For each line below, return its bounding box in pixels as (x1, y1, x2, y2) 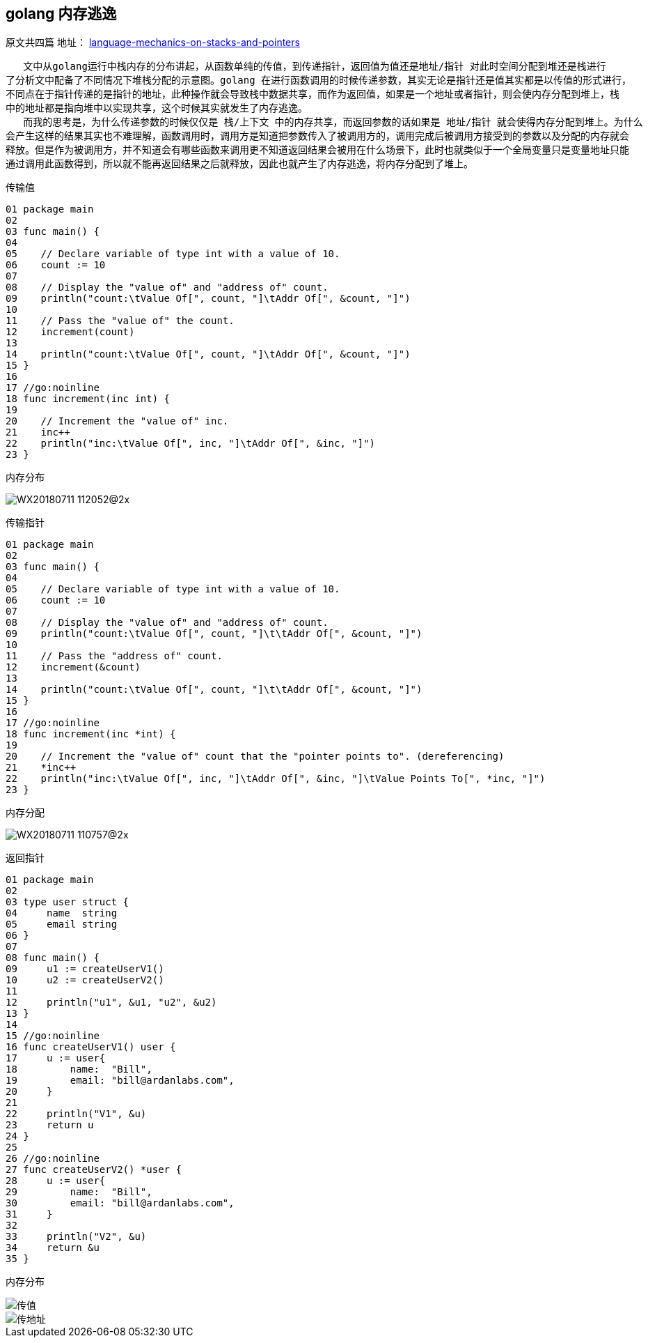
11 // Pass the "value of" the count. (6, 315, 235, 327)
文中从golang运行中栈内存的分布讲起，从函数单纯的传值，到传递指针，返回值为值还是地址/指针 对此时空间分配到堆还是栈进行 (23, 61, 606, 72)
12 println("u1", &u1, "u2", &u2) (6, 997, 217, 1008)
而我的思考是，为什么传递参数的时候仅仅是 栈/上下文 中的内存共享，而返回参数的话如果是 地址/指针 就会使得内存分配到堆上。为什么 (23, 116, 643, 128)
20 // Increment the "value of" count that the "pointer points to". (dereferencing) (6, 751, 505, 762)
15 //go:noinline (6, 1030, 100, 1042)
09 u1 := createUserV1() (6, 963, 164, 975)
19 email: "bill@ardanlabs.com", (6, 1075, 235, 1087)
